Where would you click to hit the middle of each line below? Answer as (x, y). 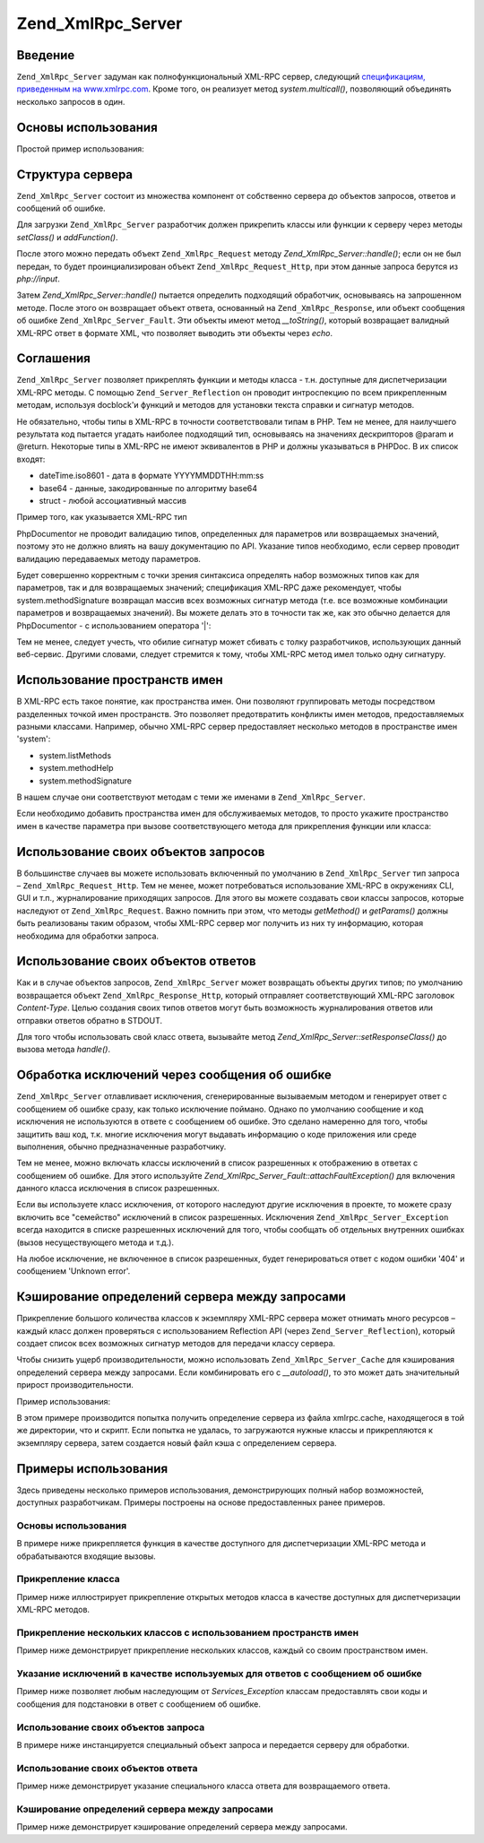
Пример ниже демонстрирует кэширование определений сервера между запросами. (182, 1827)
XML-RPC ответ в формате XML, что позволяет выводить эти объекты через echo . (175, 333)
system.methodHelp (76, 768)
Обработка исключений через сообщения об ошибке (174, 1075)
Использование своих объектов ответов (136, 961)
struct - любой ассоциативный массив (113, 500)
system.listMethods (75, 755)
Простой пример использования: (80, 149)
